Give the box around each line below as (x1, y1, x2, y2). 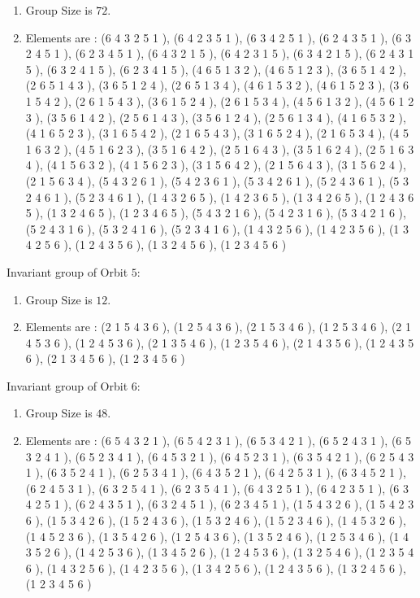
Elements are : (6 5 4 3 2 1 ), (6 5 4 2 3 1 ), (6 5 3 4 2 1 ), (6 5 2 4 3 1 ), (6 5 (25, 432, 412, 449)
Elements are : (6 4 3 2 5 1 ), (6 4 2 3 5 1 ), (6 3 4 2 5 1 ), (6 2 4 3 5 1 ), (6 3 (25, 28, 412, 46)
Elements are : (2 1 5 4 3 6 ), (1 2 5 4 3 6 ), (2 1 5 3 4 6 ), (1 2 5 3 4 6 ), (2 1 (25, 318, 412, 335)
